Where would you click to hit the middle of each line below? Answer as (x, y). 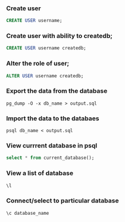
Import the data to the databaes (53, 118)
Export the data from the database (57, 91)
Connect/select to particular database (62, 201)
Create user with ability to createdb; (60, 36)
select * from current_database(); (50, 158)
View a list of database (40, 173)
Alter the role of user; (38, 64)
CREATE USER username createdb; (46, 48)
